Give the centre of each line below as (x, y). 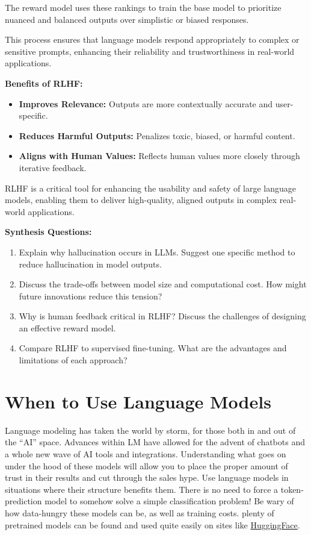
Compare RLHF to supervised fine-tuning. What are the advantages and (153, 348)
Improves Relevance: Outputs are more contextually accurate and (146, 103)
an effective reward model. (67, 327)
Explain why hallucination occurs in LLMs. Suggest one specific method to (157, 252)
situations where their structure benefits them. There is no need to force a (142, 489)
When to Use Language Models (138, 401)
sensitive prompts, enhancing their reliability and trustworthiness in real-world (150, 51)
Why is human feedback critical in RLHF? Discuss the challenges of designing (162, 316)
